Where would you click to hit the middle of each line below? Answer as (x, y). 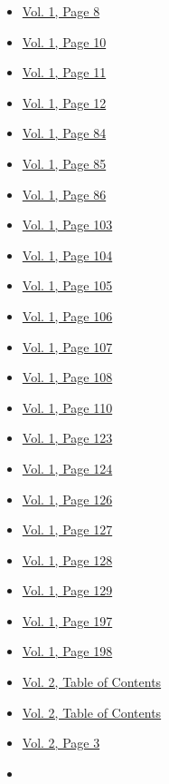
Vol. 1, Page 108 (67, 377)
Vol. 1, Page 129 (67, 590)
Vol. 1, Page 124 (67, 468)
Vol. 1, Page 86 (64, 194)
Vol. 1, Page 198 (67, 651)
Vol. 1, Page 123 (67, 438)
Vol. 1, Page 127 (67, 529)
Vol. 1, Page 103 (67, 225)
